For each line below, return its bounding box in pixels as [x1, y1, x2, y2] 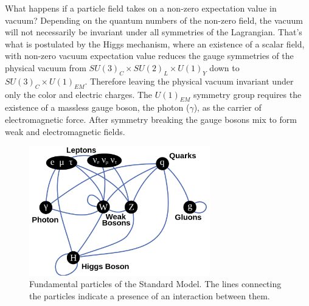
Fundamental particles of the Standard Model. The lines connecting [29, 277, 282, 290]
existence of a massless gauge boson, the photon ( [5, 101, 190, 114]
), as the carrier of [193, 101, 262, 114]
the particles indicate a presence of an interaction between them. [29, 289, 270, 302]
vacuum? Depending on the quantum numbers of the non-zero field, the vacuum [5, 13, 303, 26]
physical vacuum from [5, 61, 86, 74]
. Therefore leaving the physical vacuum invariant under [85, 74, 294, 87]
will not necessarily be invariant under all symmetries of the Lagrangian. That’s [5, 26, 302, 38]
